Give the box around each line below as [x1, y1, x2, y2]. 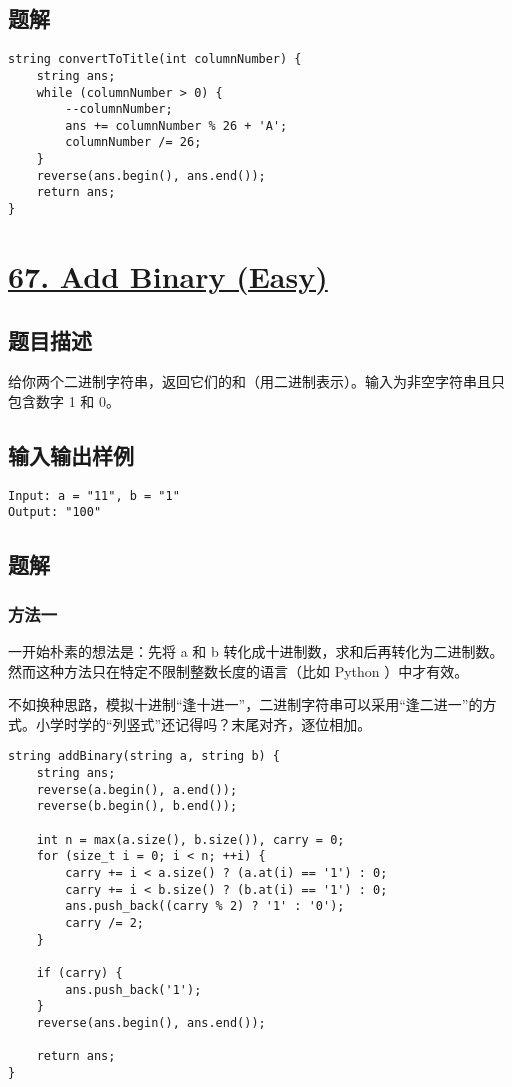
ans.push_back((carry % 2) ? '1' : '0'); [65, 899, 345, 914]
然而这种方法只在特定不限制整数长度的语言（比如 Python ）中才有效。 [8, 660, 469, 681]
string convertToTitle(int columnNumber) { [8, 52, 302, 67]
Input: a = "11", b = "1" [8, 488, 180, 503]
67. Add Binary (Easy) [8, 255, 328, 296]
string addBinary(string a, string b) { [8, 749, 281, 764]
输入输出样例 [8, 439, 134, 470]
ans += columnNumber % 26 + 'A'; [65, 118, 288, 133]
